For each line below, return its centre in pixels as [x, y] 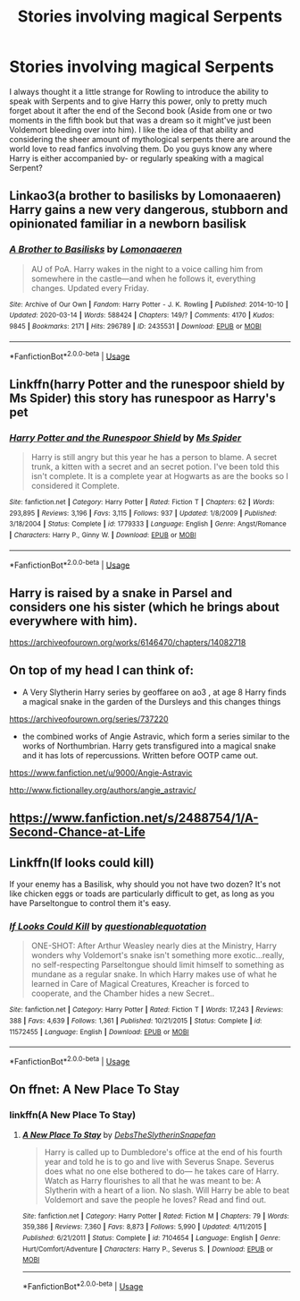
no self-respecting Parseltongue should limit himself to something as [158, 965]
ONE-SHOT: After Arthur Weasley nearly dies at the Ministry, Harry [154, 946]
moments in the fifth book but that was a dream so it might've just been [141, 120]
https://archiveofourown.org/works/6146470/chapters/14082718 [128, 643]
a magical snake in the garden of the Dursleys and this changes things [151, 701]
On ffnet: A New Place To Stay [95, 1090]
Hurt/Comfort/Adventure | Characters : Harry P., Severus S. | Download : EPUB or [148, 1249]
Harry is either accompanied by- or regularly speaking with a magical [137, 158]
